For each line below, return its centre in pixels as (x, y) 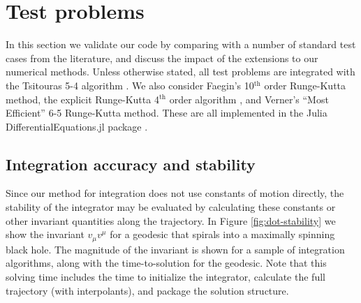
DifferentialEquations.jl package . (77, 126)
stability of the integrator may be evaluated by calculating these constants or (171, 207)
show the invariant (45, 234)
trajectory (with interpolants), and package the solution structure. (147, 290)
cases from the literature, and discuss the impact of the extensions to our (162, 58)
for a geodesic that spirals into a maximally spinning (222, 234)
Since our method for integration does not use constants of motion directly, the (175, 193)
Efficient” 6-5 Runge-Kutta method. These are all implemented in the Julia (167, 113)
